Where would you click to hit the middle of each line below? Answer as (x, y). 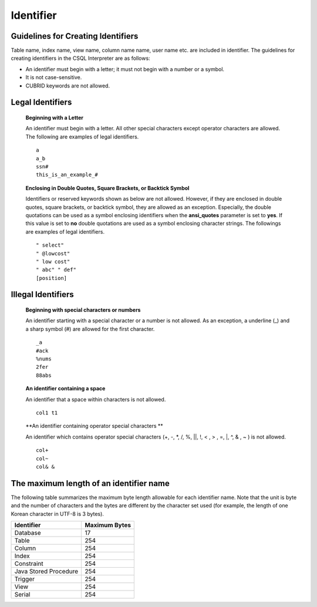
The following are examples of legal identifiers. (82, 136)
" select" (50, 245)
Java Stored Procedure (46, 571)
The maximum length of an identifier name (90, 483)
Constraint (29, 564)
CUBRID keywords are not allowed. (68, 86)
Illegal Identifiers (43, 294)
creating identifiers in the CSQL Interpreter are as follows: (80, 58)
